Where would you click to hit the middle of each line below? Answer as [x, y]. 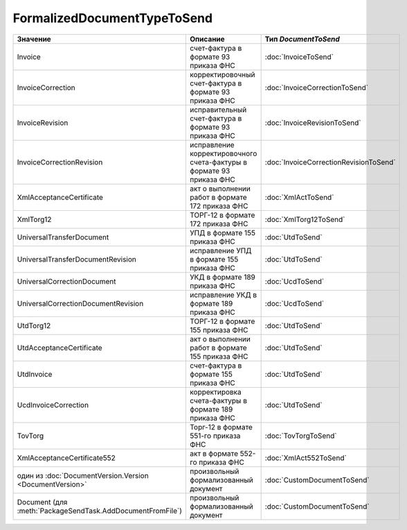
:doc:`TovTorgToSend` [301, 436]
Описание [207, 39]
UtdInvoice [35, 374]
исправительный [218, 110]
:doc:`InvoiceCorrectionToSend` [317, 87]
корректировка [215, 392]
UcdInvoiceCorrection [53, 404]
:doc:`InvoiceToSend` [299, 57]
